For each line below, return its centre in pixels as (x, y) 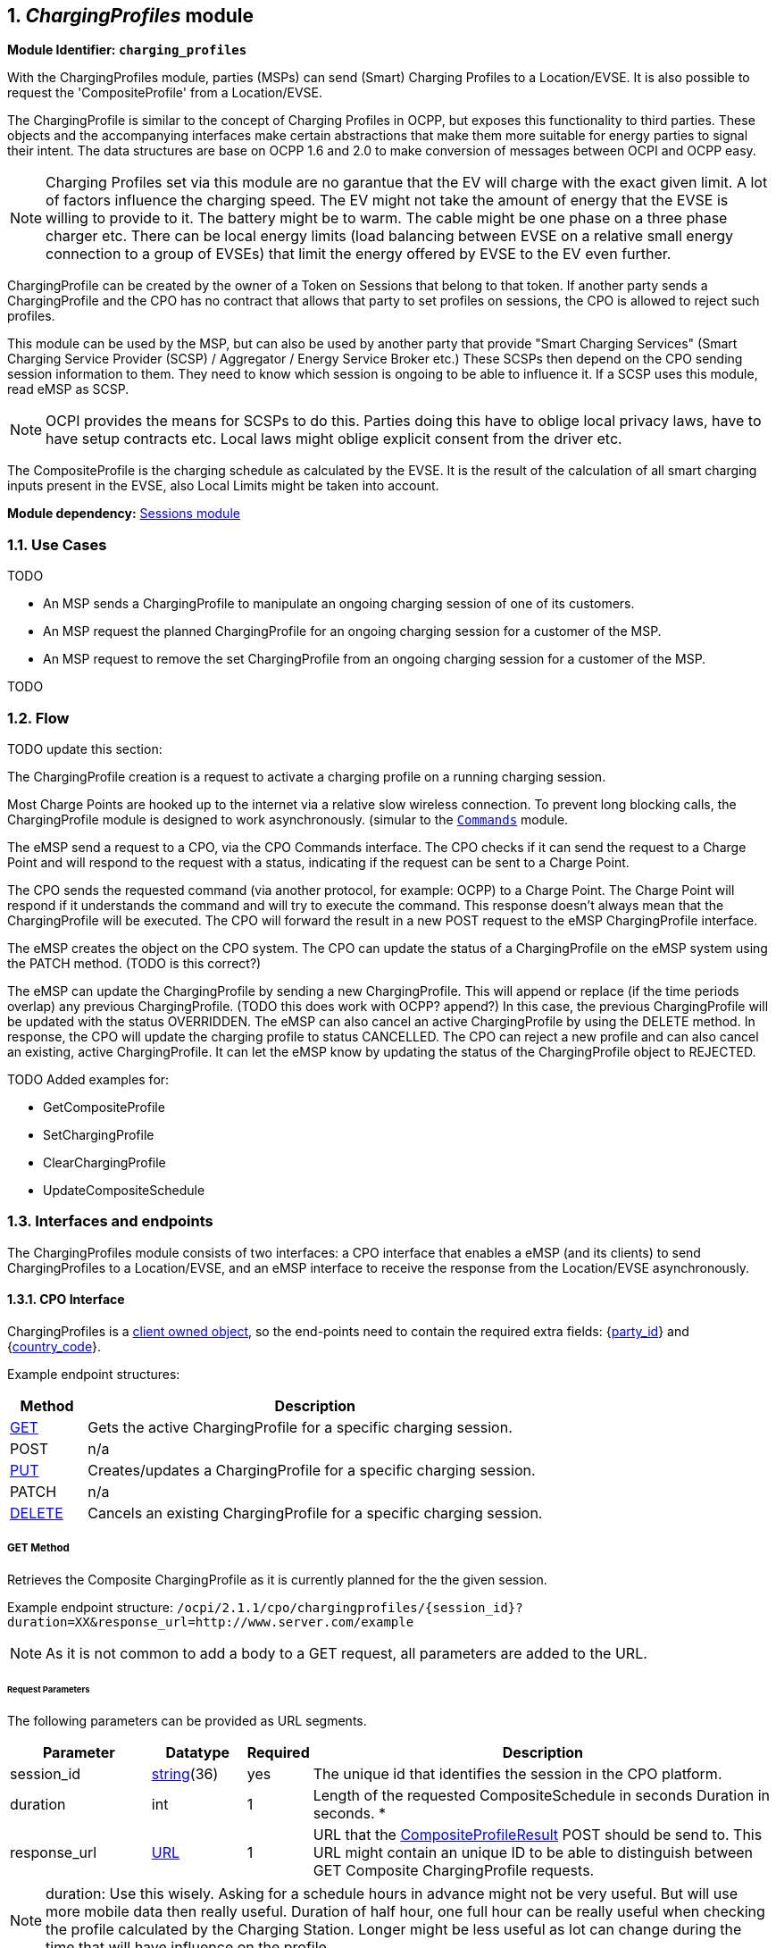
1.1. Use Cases (57, 544)
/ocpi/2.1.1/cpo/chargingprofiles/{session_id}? (350, 1607)
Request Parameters (49, 1689)
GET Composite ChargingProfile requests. (454, 1871)
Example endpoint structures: (94, 1374)
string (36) (185, 1774)
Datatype (198, 1753)
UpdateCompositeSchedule (124, 1190)
